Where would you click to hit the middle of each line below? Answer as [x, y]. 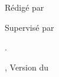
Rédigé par [24, 7]
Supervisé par [29, 27]
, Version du [27, 67]
